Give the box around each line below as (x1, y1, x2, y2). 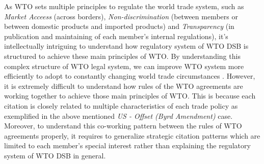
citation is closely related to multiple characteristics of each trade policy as (4, 100, 238, 111)
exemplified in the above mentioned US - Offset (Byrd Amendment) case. (4, 110, 233, 121)
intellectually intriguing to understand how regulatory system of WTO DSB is (4, 41, 249, 51)
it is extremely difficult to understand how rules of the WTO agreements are (4, 80, 243, 91)
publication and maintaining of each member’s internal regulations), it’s (4, 30, 228, 41)
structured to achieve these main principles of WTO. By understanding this (4, 50, 241, 61)
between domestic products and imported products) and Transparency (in (4, 21, 234, 31)
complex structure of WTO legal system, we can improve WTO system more (4, 60, 244, 71)
